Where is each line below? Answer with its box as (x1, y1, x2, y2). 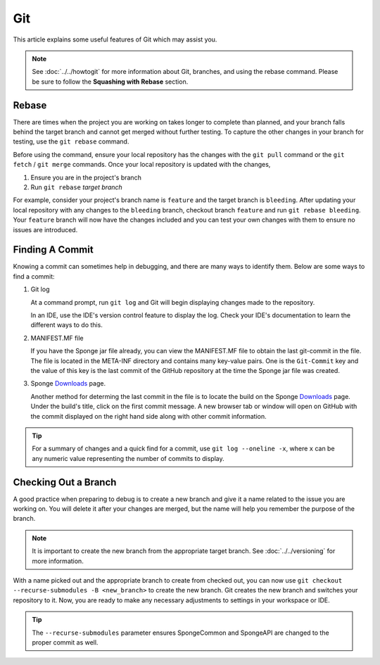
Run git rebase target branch (30, 183, 122, 191)
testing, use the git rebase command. (13, 137, 129, 146)
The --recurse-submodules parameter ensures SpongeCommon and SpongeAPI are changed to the (32, 628, 330, 637)
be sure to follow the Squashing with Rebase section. (32, 77, 189, 86)
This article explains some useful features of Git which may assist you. (13, 35, 217, 44)
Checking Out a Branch (13, 476, 117, 488)
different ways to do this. (30, 321, 103, 329)
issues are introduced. (13, 225, 78, 234)
